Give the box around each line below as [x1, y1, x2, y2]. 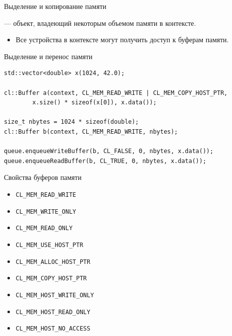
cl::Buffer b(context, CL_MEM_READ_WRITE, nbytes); [4, 128, 178, 135]
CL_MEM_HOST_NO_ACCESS [15, 325, 91, 333]
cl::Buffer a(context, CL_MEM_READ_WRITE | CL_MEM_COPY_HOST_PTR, [4, 89, 228, 96]
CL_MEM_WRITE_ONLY [15, 208, 76, 215]
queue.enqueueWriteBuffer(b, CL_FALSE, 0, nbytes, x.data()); [4, 148, 214, 155]
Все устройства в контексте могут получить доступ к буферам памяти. [15, 34, 229, 45]
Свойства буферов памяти [4, 172, 82, 182]
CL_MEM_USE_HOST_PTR [15, 241, 83, 249]
